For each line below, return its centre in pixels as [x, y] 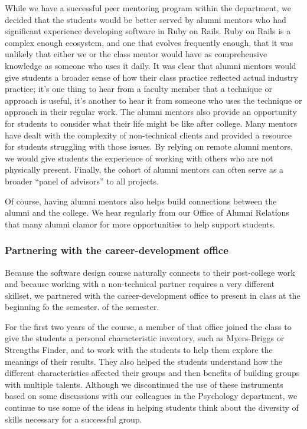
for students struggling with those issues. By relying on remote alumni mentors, [149, 146]
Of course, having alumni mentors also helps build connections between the [141, 201]
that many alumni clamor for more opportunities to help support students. [140, 224]
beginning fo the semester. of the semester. [82, 307]
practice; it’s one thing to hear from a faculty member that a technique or [138, 89]
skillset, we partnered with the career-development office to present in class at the [153, 295]
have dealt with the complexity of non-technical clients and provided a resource [148, 135]
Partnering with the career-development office [117, 250]
